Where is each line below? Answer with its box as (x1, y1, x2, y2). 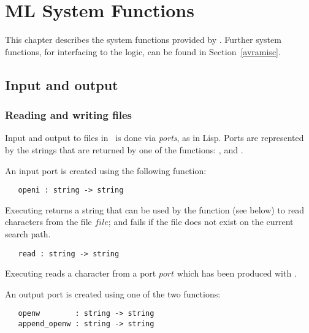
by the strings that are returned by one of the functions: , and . (5, 143, 243, 156)
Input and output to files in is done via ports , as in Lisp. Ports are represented (5, 131, 304, 144)
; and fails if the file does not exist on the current (108, 215, 294, 228)
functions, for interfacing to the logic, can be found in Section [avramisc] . (5, 45, 281, 58)
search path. (5, 227, 51, 240)
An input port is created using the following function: (5, 164, 207, 177)
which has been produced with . (177, 267, 297, 280)
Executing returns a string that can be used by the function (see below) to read (5, 203, 304, 216)
